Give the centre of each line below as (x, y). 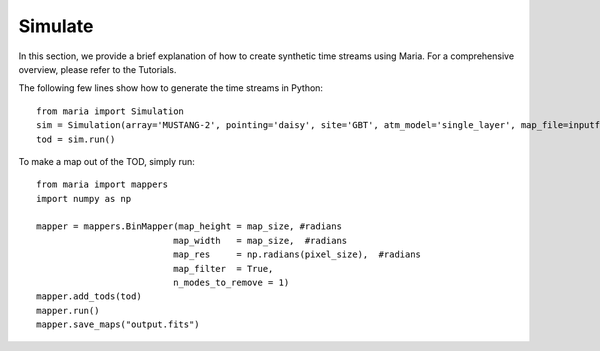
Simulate (56, 26)
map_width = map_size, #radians (260, 240)
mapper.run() (68, 310)
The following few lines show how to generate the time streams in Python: (171, 88)
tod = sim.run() (76, 139)
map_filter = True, (223, 268)
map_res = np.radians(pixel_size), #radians (297, 254)
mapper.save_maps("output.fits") (118, 324)
